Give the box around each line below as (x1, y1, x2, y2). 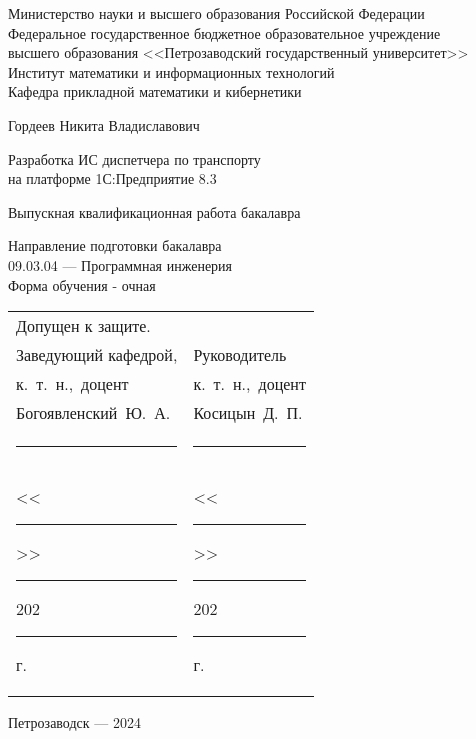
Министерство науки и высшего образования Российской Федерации (8, 3, 425, 23)
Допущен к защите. (16, 314, 151, 338)
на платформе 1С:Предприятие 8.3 (8, 168, 217, 189)
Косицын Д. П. (193, 401, 303, 425)
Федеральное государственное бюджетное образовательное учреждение (8, 22, 441, 43)
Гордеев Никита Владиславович (8, 114, 200, 135)
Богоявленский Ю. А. (16, 401, 171, 425)
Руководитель (193, 343, 287, 367)
